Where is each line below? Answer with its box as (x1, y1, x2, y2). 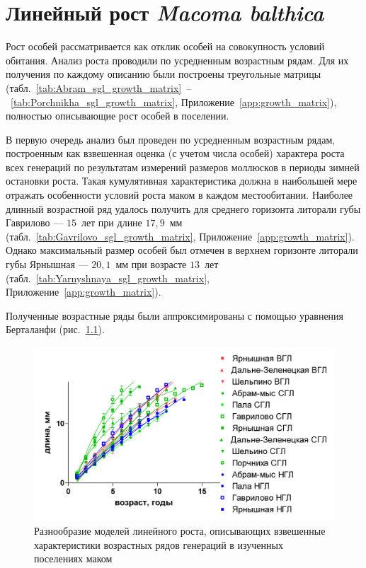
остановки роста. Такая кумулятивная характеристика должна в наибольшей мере (6, 173, 358, 188)
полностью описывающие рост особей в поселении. (6, 108, 229, 123)
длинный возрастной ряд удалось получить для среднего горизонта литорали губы (6, 201, 361, 216)
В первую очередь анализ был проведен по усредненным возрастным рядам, (6, 132, 336, 146)
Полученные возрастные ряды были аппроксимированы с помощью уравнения (6, 308, 344, 323)
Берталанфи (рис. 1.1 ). (6, 322, 105, 337)
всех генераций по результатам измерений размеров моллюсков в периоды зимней (6, 159, 360, 174)
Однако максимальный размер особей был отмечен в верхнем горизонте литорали (6, 243, 358, 257)
